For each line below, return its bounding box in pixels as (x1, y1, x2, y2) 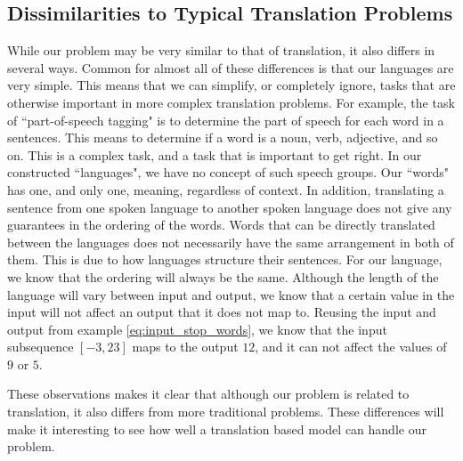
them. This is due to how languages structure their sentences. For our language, (7, 250, 443, 269)
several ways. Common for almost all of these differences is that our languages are (7, 58, 454, 77)
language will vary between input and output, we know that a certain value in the (7, 285, 455, 303)
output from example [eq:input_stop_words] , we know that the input (7, 319, 387, 338)
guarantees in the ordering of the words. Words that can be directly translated (7, 215, 435, 234)
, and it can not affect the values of (255, 337, 447, 356)
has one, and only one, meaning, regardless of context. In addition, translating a (7, 180, 444, 198)
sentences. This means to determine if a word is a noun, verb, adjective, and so (7, 128, 438, 147)
